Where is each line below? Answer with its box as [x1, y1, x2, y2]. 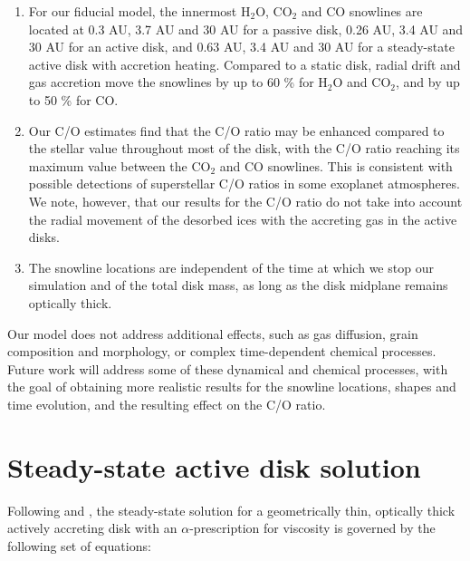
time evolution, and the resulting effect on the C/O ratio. [7, 394, 326, 413]
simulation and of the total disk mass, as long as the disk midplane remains [28, 276, 448, 295]
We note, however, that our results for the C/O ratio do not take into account [28, 191, 463, 210]
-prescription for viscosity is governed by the [189, 518, 436, 537]
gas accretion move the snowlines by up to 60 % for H [28, 73, 328, 92]
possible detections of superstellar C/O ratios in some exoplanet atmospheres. [28, 174, 460, 193]
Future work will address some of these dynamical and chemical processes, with [7, 359, 448, 378]
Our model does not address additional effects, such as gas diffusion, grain [7, 324, 418, 343]
